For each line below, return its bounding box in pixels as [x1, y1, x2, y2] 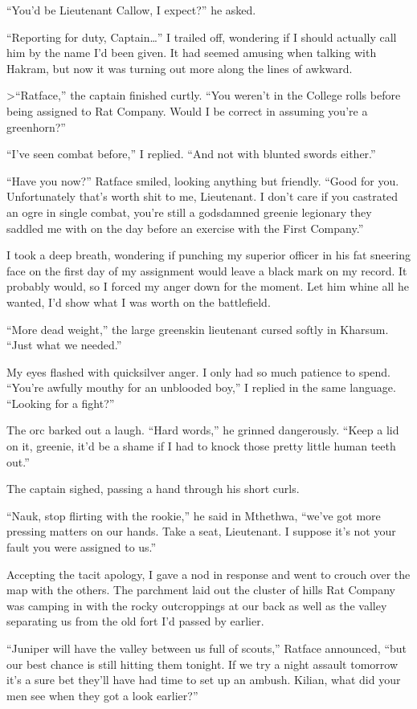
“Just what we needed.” [6, 336, 122, 353]
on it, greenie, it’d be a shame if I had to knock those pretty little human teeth [6, 438, 396, 454]
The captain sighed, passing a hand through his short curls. [6, 480, 300, 497]
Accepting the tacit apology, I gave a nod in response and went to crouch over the [6, 565, 411, 582]
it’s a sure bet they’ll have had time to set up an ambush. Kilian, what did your [6, 671, 401, 688]
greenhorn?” [6, 118, 66, 135]
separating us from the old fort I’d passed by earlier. [6, 613, 264, 630]
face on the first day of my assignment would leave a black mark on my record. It [6, 262, 407, 279]
